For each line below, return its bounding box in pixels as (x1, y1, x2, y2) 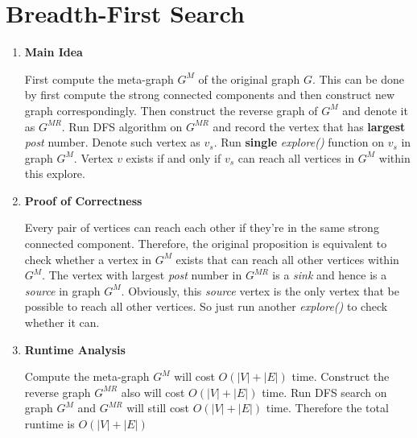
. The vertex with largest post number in (42, 267, 242, 283)
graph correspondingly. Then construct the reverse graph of (24, 101, 318, 118)
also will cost (121, 383, 185, 400)
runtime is (24, 415, 75, 432)
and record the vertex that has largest (213, 118, 406, 134)
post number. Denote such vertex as (24, 134, 200, 151)
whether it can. (24, 314, 100, 331)
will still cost (126, 399, 190, 416)
